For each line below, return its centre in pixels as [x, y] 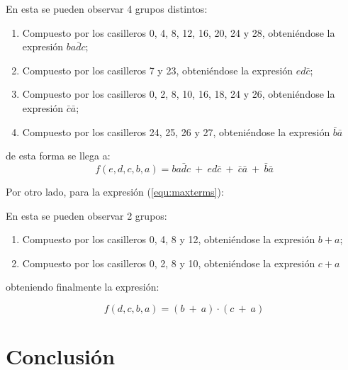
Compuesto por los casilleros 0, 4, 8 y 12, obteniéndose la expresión [169, 239]
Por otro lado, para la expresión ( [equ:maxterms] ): [115, 191]
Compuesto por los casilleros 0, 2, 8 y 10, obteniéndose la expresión [169, 263]
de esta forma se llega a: [58, 156]
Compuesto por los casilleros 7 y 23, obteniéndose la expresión [158, 70]
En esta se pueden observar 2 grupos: [86, 215]
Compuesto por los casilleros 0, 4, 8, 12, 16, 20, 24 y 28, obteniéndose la [179, 32]
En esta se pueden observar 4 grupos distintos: [107, 9]
